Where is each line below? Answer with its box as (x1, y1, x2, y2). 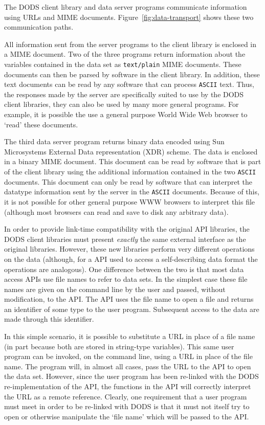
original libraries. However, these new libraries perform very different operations (4, 243, 255, 254)
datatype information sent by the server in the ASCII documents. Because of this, (4, 186, 259, 197)
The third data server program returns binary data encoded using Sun (4, 136, 225, 147)
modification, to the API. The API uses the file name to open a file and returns (4, 294, 254, 304)
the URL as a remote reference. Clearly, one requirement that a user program (4, 391, 247, 401)
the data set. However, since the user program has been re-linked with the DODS (4, 371, 259, 382)
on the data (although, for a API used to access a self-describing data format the (4, 253, 258, 264)
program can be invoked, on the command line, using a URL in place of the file (4, 351, 253, 362)
